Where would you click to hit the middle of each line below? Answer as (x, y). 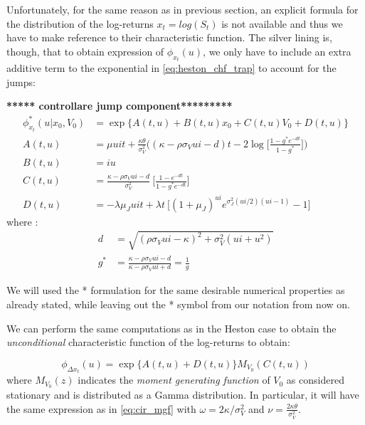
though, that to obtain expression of (85, 51)
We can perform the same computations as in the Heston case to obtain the (171, 328)
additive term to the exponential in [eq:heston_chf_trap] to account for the (171, 68)
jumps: (21, 82)
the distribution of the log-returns (80, 23)
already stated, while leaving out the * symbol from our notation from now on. (178, 304)
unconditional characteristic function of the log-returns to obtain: (148, 342)
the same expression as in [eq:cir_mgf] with (101, 408)
